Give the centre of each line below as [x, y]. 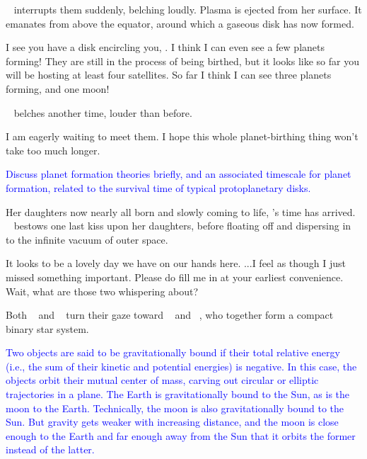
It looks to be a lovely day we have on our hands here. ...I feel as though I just [176, 263]
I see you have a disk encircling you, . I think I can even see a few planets [165, 47]
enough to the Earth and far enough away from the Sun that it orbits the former [181, 435]
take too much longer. [53, 150]
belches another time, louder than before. [103, 112]
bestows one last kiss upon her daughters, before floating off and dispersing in [182, 226]
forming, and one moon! [58, 88]
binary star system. [47, 328]
